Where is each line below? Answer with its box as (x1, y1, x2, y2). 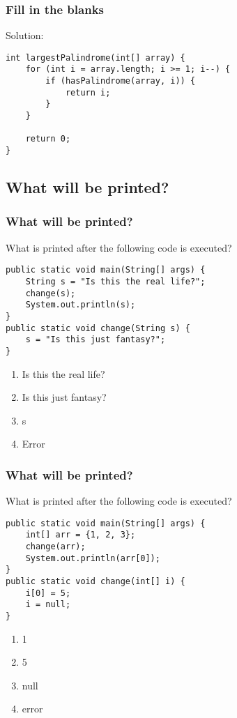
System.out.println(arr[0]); (25, 553, 160, 563)
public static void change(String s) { (6, 323, 190, 333)
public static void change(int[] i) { (6, 576, 185, 587)
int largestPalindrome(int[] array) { (6, 52, 185, 63)
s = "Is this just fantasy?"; (25, 335, 166, 345)
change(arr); (25, 542, 86, 552)
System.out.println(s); (25, 300, 136, 310)
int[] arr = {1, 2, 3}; (25, 530, 136, 540)
